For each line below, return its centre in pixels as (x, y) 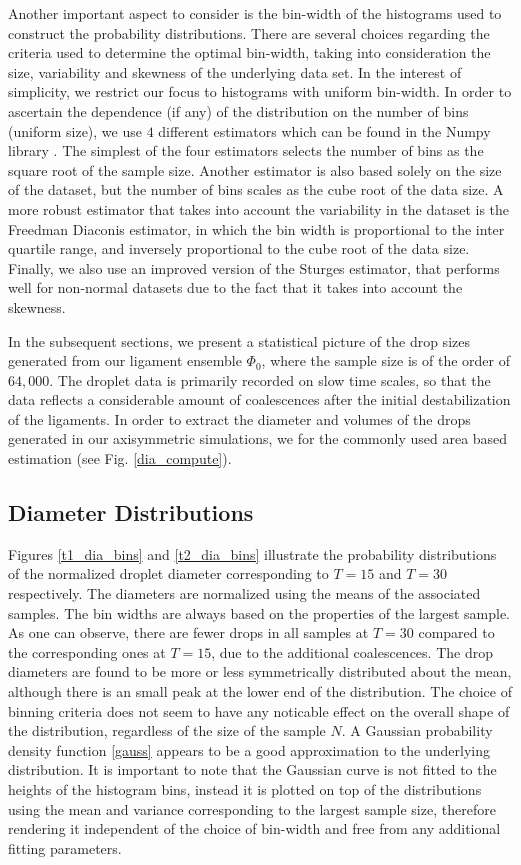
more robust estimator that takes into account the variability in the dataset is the (259, 208)
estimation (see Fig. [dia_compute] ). (120, 458)
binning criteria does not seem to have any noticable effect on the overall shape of (259, 710)
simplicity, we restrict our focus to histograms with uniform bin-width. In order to (260, 91)
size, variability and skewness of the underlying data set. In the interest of (235, 71)
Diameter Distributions (131, 512)
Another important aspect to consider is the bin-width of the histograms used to (255, 13)
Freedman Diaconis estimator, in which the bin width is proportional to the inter (256, 228)
